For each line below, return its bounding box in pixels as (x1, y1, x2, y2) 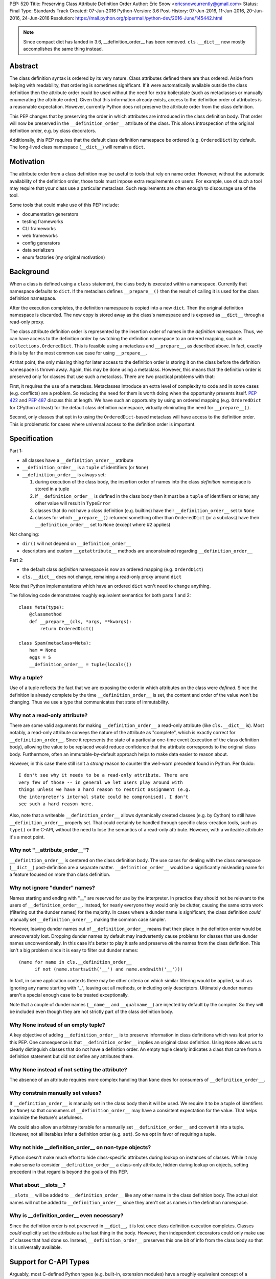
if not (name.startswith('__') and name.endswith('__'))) (34, 966, 183, 972)
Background (9, 268, 50, 276)
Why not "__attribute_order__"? (9, 847, 89, 854)
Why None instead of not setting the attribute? (9, 1066, 127, 1073)
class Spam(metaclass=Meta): (18, 640, 91, 646)
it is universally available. (9, 1244, 62, 1250)
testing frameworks (22, 218, 63, 225)
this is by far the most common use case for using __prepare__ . (9, 350, 147, 356)
